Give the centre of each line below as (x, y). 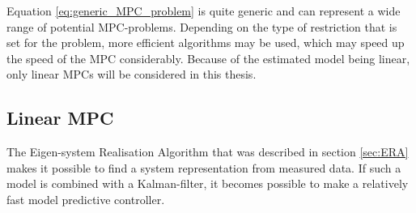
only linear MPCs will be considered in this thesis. (132, 74)
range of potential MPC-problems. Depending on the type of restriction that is (202, 26)
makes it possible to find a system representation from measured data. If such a (204, 167)
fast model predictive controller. (86, 199)
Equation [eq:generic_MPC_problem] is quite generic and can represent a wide (204, 11)
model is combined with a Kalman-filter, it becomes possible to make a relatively (208, 183)
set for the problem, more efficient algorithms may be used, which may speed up (206, 43)
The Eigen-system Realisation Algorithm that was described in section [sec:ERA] (208, 152)
